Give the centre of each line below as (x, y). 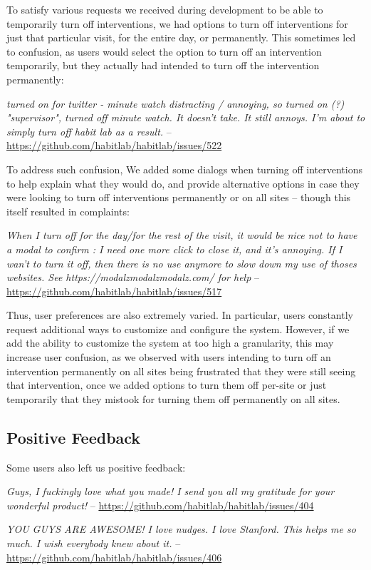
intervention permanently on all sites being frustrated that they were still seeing (181, 371)
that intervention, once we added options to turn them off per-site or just (167, 385)
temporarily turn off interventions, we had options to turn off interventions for (177, 23)
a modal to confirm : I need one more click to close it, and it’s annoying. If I (174, 249)
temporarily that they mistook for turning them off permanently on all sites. (173, 398)
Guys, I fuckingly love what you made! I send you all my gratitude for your (171, 491)
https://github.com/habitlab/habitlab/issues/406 (114, 557)
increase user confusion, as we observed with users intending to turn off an (169, 357)
